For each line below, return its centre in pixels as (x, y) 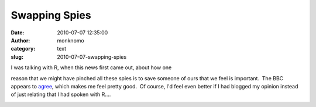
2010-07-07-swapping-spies (92, 57)
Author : (20, 40)
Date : (18, 33)
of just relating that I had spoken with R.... (61, 94)
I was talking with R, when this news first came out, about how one (91, 67)
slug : (17, 57)
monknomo (71, 40)
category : (23, 49)
